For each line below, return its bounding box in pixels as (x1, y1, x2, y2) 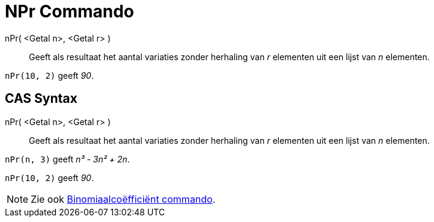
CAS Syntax (5, 91, 78, 106)
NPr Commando (5, 1, 135, 22)
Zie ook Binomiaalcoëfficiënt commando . (31, 193, 216, 205)
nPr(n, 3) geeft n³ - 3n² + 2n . (5, 153, 130, 164)
